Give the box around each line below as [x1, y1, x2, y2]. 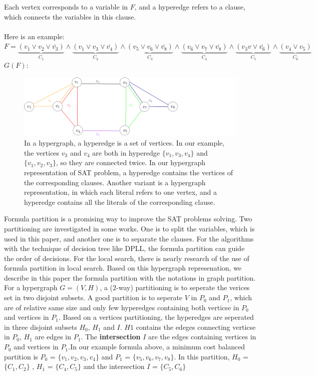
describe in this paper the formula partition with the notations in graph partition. [4, 272, 256, 283]
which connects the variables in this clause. [4, 11, 136, 22]
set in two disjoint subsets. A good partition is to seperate [4, 292, 183, 303]
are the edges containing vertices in [148, 331, 256, 342]
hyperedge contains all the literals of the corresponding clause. [24, 196, 215, 207]
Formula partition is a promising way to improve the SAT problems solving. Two [4, 213, 252, 224]
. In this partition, [174, 351, 230, 361]
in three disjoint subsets [4, 321, 77, 332]
